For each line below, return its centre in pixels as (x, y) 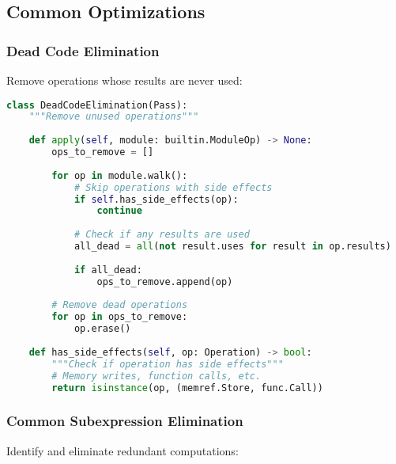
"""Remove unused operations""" (114, 117)
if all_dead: (108, 270)
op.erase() (102, 329)
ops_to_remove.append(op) (165, 281)
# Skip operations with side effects (173, 187)
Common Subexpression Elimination (125, 421)
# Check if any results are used (162, 235)
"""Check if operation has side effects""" (168, 364)
